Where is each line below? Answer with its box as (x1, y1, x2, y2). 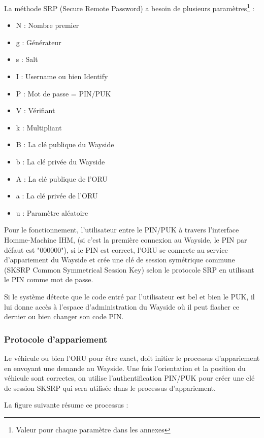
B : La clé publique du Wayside (16, 139, 114, 150)
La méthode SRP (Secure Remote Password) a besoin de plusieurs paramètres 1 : (4, 2, 254, 13)
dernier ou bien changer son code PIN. (4, 311, 124, 322)
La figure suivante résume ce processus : (4, 399, 128, 410)
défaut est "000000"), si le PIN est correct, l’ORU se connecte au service (4, 244, 228, 255)
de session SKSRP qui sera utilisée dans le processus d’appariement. (4, 382, 216, 393)
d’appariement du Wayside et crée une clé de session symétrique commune (4, 254, 235, 265)
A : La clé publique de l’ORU (16, 173, 108, 184)
